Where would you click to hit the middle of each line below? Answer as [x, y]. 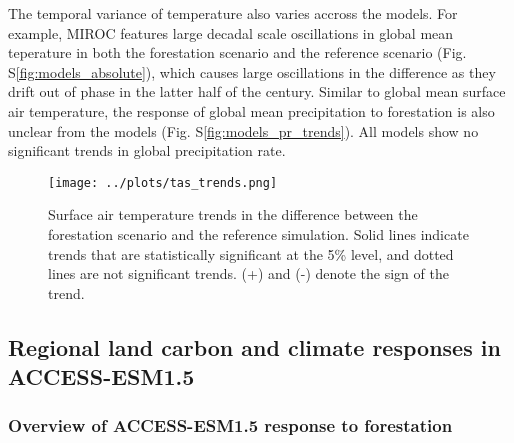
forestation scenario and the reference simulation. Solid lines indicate [258, 234]
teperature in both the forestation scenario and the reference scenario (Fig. [237, 52]
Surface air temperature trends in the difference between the [233, 214]
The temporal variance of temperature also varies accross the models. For [233, 13]
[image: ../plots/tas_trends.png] [163, 182]
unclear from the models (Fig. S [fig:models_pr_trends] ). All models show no [243, 130]
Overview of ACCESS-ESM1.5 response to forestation [230, 425]
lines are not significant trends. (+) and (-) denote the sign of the [248, 273]
